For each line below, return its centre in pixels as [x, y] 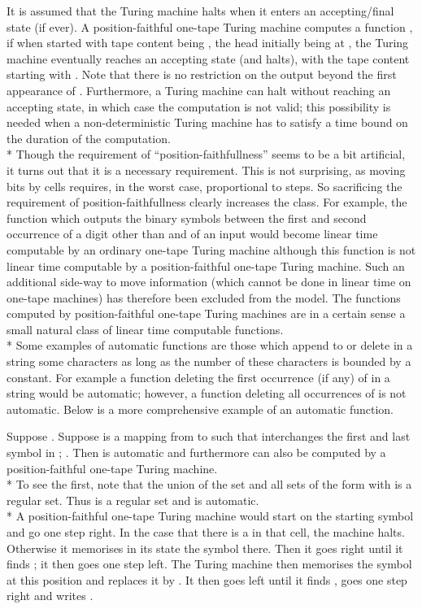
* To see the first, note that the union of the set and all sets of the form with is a [209, 484]
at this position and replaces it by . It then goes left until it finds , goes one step [207, 579]
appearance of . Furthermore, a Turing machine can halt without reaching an [199, 90]
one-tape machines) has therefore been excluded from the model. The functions [204, 297]
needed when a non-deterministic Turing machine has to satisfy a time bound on [207, 122]
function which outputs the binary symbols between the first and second [187, 217]
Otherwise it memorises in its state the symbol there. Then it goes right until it [205, 548]
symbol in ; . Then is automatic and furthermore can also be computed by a [196, 452]
